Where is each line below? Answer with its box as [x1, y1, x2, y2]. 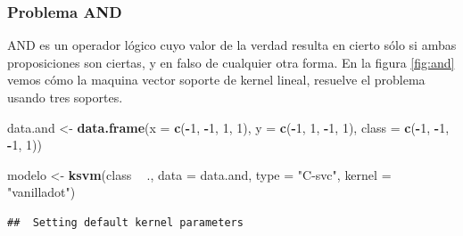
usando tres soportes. [7, 88, 123, 106]
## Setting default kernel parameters [7, 216, 244, 229]
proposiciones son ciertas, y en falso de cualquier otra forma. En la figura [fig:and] [7, 53, 455, 71]
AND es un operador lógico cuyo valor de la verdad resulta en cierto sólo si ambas [7, 36, 457, 54]
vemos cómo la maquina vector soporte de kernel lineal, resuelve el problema [7, 70, 426, 89]
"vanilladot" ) [7, 183, 76, 201]
